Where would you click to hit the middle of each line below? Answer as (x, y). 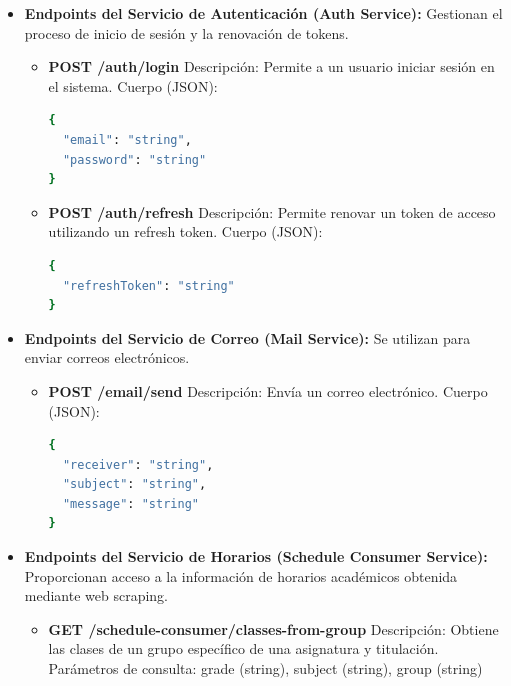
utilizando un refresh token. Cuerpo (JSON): (185, 231)
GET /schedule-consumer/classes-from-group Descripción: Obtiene (273, 628)
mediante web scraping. (96, 595)
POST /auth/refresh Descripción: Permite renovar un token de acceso (272, 211)
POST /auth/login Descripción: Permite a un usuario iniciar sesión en (271, 66)
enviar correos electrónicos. (107, 357)
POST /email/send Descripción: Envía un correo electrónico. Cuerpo (268, 390)
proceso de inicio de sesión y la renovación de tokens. (186, 32)
